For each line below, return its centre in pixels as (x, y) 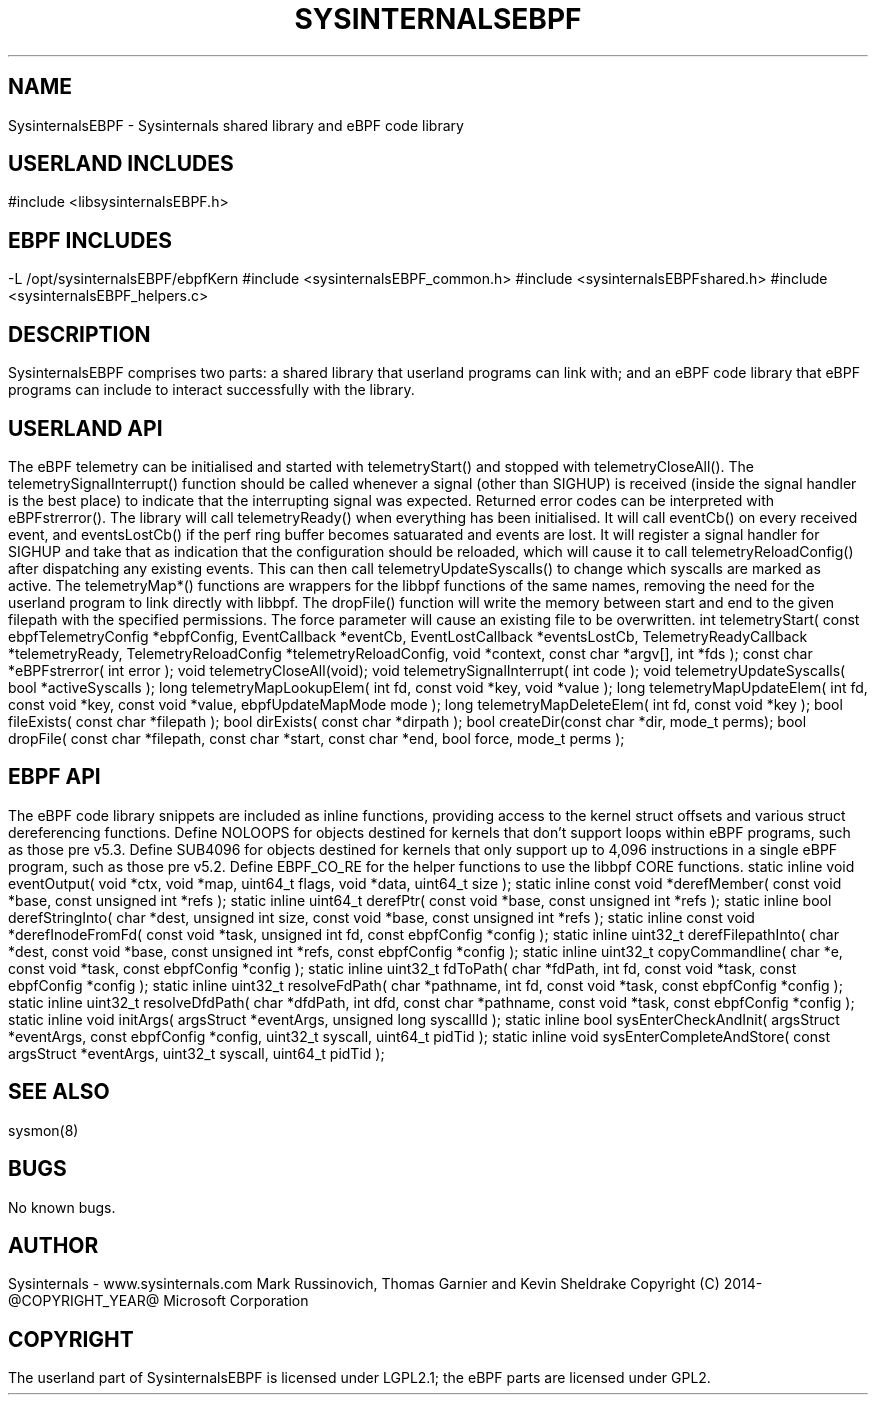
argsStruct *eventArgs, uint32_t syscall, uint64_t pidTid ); (196, 1053)
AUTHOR (53, 1245)
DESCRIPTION (79, 334)
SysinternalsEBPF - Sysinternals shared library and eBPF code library (236, 125)
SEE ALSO (59, 1092)
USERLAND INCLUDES (121, 164)
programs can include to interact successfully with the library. (211, 390)
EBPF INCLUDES (90, 240)
